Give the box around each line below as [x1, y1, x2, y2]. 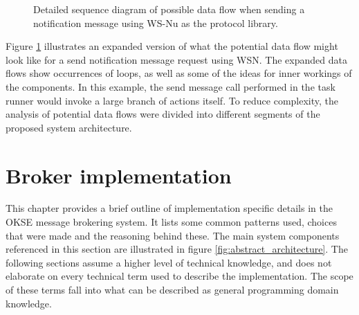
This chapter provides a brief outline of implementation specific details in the [6, 201, 333, 215]
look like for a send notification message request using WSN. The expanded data [6, 52, 347, 66]
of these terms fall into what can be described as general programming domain [6, 282, 339, 297]
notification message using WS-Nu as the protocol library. [33, 15, 278, 30]
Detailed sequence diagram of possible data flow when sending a [33, 2, 305, 16]
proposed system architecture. [6, 120, 132, 134]
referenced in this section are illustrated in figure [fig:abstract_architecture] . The [6, 242, 348, 256]
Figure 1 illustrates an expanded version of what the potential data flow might [6, 39, 338, 53]
